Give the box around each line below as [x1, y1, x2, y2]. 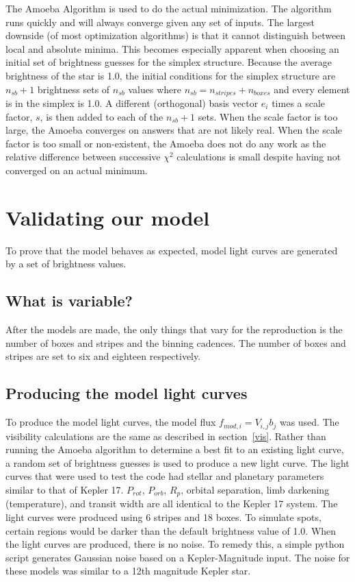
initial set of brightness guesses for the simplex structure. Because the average [5, 55, 332, 69]
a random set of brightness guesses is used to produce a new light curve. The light [5, 455, 350, 470]
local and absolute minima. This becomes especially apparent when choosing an [5, 41, 339, 56]
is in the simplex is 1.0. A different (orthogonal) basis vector [5, 96, 259, 110]
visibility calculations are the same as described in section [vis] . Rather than [5, 428, 326, 443]
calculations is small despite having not [176, 149, 341, 164]
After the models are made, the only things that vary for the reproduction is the [5, 322, 343, 337]
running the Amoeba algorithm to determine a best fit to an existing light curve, [5, 442, 344, 457]
